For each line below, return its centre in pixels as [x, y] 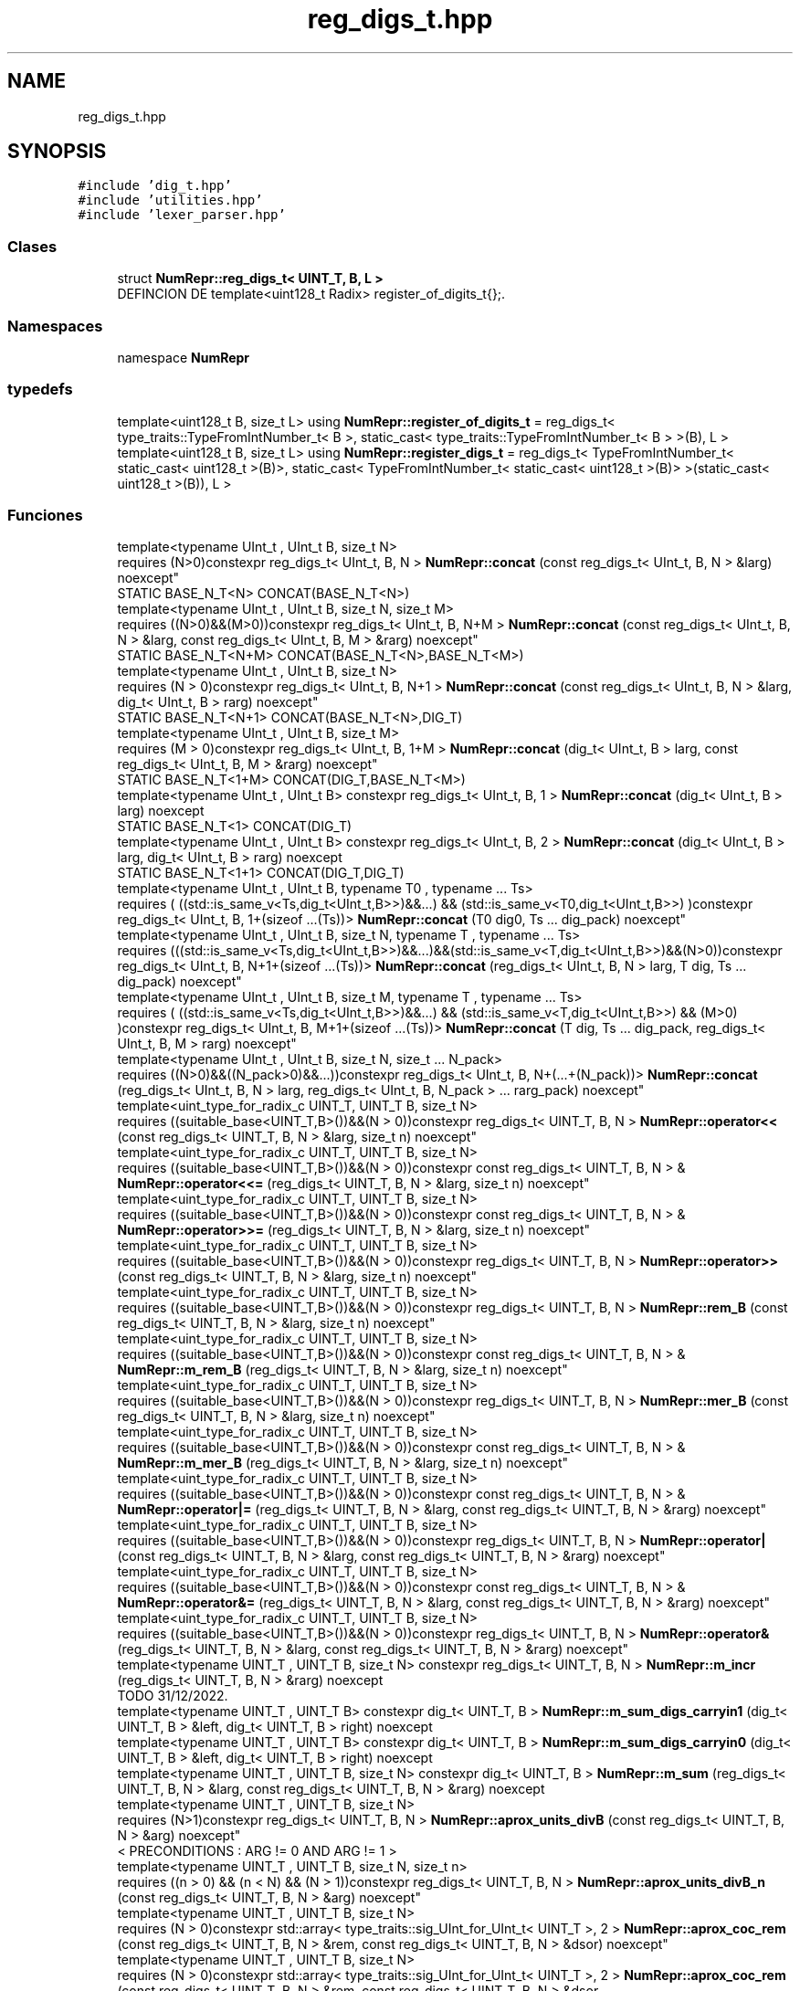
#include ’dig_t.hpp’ [155, 186]
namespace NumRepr [184, 357]
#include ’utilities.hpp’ [170, 200]
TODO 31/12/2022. [173, 1696]
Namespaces [55, 326]
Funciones [45, 516]
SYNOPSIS [57, 152]
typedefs [40, 390]
